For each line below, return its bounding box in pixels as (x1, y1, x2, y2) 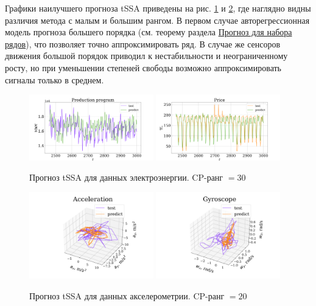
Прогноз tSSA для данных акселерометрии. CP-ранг (29, 289, 225, 302)
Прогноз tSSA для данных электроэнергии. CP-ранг (29, 171, 223, 184)
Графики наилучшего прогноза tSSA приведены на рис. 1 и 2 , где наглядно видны (5, 2, 311, 14)
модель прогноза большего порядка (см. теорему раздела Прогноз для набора (5, 26, 292, 38)
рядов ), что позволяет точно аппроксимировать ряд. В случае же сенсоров (5, 37, 281, 50)
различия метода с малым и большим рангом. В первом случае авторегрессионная (5, 13, 310, 26)
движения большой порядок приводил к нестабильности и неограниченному (5, 49, 288, 62)
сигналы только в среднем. (5, 73, 104, 86)
